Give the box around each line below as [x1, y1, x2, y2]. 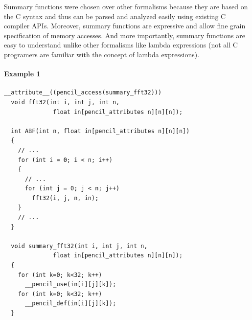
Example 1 [4, 69, 41, 79]
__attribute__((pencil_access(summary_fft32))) [4, 89, 162, 96]
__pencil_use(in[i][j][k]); [24, 281, 116, 288]
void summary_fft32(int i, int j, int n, [11, 242, 148, 250]
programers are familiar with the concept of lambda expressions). [4, 49, 200, 59]
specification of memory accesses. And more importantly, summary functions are [4, 30, 245, 40]
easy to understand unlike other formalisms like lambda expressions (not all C [4, 40, 238, 50]
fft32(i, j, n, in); [32, 194, 99, 202]
